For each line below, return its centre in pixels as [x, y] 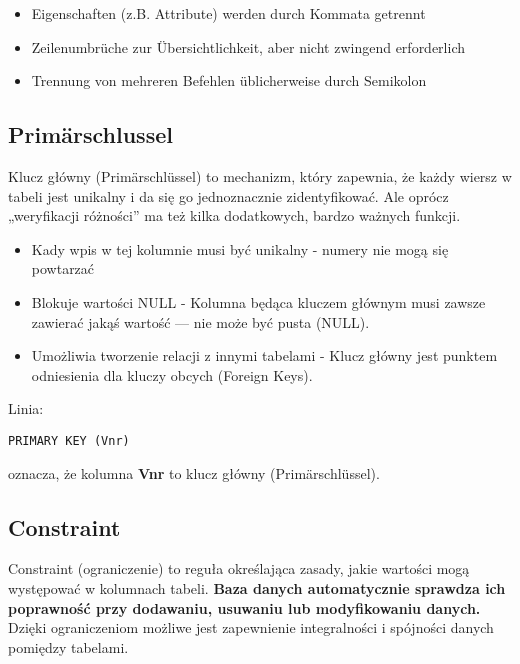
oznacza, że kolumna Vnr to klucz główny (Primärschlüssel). [194, 472]
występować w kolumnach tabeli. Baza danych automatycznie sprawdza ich [257, 587]
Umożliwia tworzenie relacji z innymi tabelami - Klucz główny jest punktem [264, 355]
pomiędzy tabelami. [68, 646]
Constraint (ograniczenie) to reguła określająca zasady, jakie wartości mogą [239, 568]
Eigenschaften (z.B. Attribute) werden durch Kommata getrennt [228, 13]
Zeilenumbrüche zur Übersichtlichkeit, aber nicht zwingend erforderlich [248, 46]
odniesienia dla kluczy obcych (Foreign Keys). [172, 374]
